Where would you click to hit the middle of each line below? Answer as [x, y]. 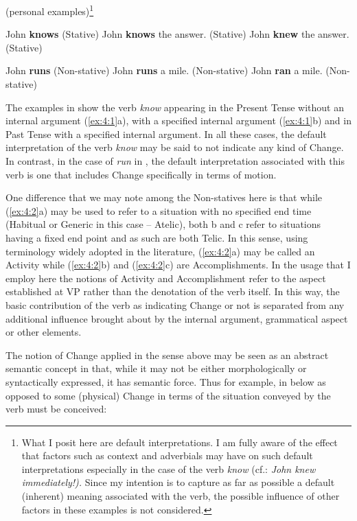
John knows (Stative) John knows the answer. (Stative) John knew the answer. [177, 34]
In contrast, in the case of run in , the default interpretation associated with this [175, 161]
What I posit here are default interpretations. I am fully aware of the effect [180, 442]
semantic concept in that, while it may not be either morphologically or [156, 368]
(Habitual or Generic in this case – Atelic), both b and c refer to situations [163, 224]
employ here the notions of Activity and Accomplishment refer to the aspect [166, 278]
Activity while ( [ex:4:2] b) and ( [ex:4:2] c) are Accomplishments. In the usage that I [178, 265]
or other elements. [44, 332]
